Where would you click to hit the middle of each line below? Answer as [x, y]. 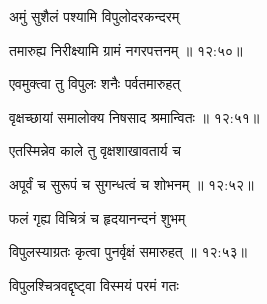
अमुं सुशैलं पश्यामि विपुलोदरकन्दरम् [94, 16]
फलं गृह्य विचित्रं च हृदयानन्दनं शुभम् [97, 217]
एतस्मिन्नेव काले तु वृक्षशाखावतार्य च [95, 150]
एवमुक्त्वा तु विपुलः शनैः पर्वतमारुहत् [95, 83]
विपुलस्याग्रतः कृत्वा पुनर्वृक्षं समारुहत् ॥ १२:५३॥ [128, 251]
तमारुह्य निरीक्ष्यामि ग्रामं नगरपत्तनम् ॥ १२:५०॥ [126, 49]
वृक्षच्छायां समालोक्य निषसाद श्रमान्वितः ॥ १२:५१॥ [134, 116]
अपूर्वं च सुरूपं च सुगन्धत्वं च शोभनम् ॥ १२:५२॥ [131, 183]
